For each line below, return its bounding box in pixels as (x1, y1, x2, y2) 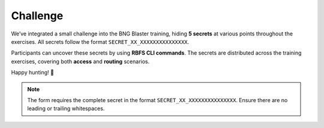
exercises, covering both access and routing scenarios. (11, 58, 150, 65)
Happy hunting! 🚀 (11, 69, 54, 76)
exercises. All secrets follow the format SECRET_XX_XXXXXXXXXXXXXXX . (11, 38, 190, 45)
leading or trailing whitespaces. (27, 105, 105, 112)
